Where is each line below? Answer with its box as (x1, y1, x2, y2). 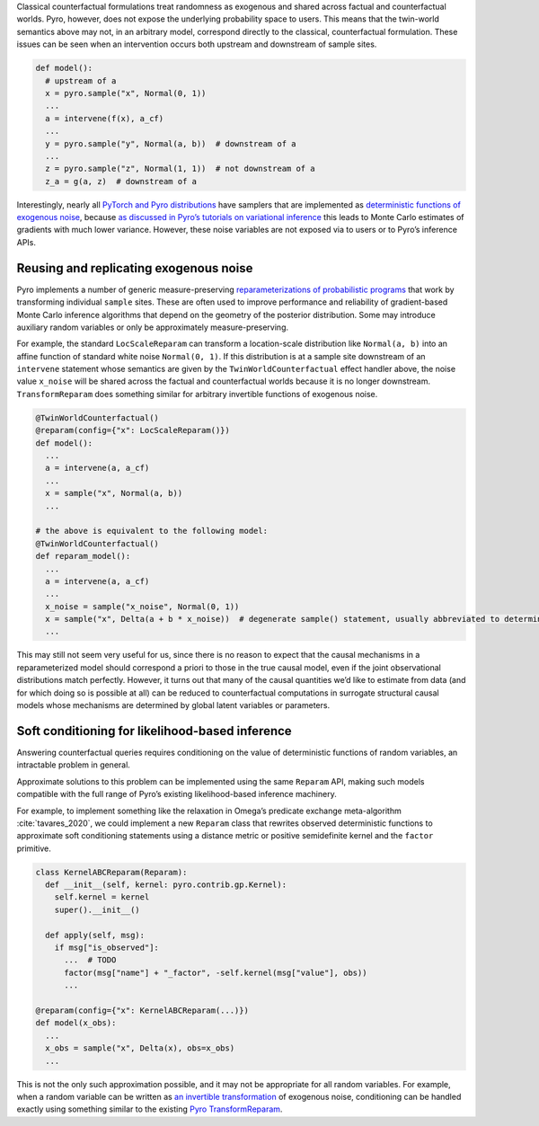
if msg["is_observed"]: (54, 943, 159, 953)
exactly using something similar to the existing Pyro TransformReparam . (16, 1104, 283, 1114)
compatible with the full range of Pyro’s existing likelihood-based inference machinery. (16, 789, 337, 800)
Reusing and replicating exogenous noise (16, 261, 253, 276)
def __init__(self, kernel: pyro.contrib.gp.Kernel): (45, 880, 287, 890)
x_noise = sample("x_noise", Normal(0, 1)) (45, 601, 240, 611)
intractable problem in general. (16, 759, 130, 770)
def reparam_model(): (35, 551, 131, 562)
